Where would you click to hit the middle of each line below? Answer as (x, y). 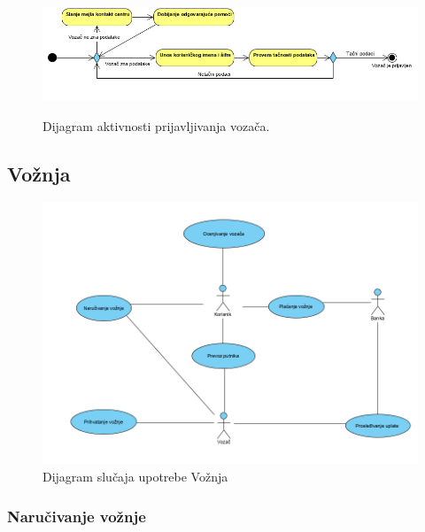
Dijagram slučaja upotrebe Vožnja (135, 476)
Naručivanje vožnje (77, 516)
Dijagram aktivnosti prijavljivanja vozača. (156, 125)
